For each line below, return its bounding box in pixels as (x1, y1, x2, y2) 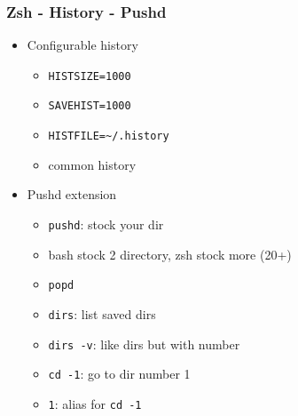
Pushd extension (27, 185, 117, 204)
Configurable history (27, 36, 138, 54)
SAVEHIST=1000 (48, 100, 131, 113)
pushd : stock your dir (48, 214, 164, 233)
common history (48, 155, 137, 173)
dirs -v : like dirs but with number (48, 334, 240, 353)
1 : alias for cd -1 (48, 394, 142, 412)
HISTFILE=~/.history (48, 130, 169, 143)
